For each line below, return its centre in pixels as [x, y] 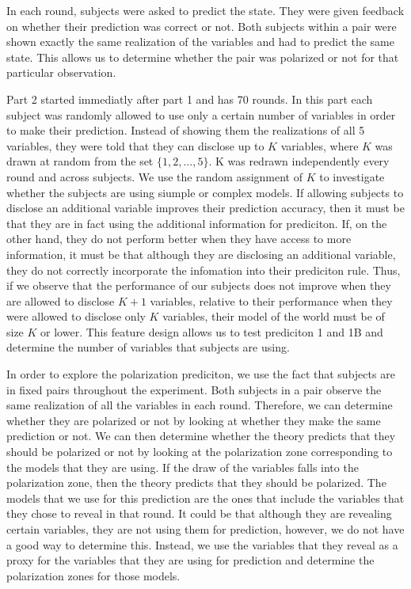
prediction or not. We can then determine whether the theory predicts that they [201, 436]
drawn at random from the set [80, 161]
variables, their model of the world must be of [274, 316]
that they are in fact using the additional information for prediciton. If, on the [197, 223]
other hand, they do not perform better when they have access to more [179, 239]
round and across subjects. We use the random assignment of [154, 176]
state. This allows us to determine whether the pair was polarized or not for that [203, 57]
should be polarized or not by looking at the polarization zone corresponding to [200, 452]
